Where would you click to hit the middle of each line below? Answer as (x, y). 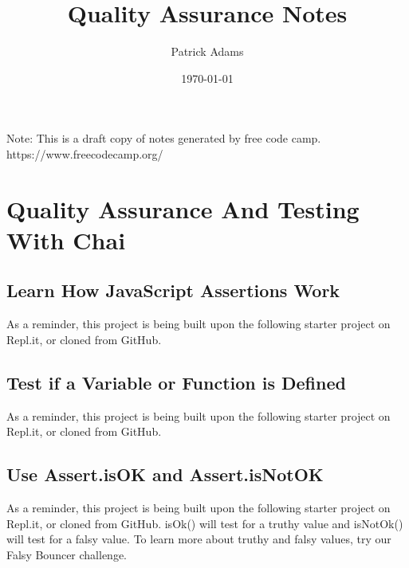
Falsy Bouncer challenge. (67, 554)
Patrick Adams (207, 51)
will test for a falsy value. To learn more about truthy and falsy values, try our (199, 539)
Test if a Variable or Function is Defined (176, 382)
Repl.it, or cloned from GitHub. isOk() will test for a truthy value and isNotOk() (205, 523)
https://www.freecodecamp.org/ (85, 153)
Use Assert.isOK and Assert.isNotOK (165, 474)
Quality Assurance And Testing (183, 208)
